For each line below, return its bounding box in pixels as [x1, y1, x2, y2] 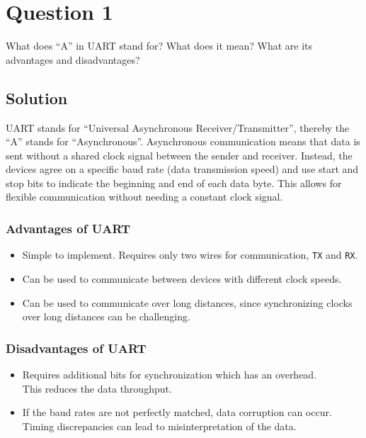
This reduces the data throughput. [22, 381, 172, 395]
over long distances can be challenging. [22, 309, 190, 324]
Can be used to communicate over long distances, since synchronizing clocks [22, 295, 353, 310]
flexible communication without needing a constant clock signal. [6, 189, 283, 204]
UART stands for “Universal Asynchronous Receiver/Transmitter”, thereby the [6, 120, 350, 135]
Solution [6, 86, 68, 108]
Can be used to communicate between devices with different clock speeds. [22, 271, 342, 286]
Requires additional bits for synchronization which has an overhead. [22, 366, 317, 381]
